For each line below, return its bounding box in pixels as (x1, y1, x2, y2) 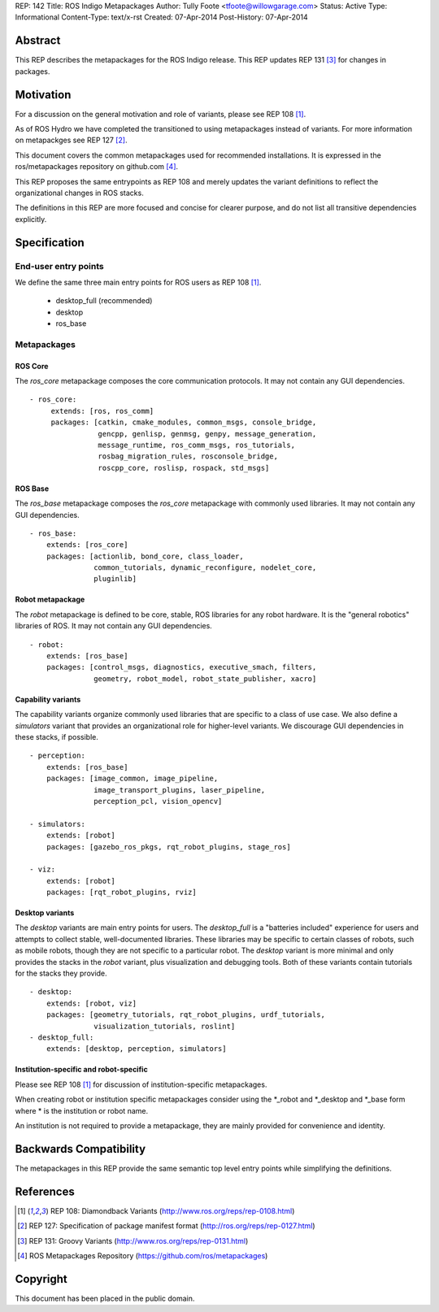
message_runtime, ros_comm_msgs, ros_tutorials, (98, 440, 296, 450)
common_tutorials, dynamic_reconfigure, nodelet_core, (93, 563, 317, 572)
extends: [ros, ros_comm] (50, 406, 154, 415)
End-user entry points (15, 260, 105, 272)
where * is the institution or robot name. (15, 1106, 149, 1115)
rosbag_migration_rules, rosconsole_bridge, (98, 452, 278, 461)
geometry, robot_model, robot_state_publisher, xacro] (93, 674, 317, 683)
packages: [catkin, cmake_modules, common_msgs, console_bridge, (50, 418, 317, 427)
